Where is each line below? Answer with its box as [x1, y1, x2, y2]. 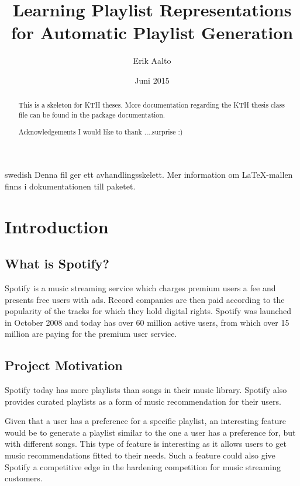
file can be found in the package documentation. [18, 109, 165, 119]
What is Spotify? [5, 254, 110, 273]
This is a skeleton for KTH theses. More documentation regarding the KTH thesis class [18, 100, 285, 110]
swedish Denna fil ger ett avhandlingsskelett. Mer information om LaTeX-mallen [5, 168, 293, 181]
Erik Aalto [133, 54, 171, 67]
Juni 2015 [135, 74, 170, 86]
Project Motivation [5, 356, 123, 374]
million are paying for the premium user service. [5, 328, 177, 340]
